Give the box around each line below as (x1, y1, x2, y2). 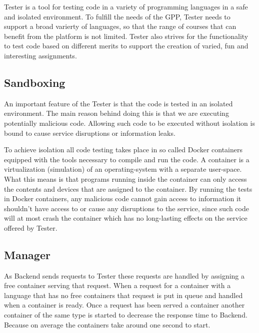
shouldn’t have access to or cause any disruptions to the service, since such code (4, 203, 249, 213)
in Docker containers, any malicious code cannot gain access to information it (4, 193, 241, 204)
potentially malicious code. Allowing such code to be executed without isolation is (4, 117, 255, 128)
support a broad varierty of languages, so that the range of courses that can (4, 21, 236, 31)
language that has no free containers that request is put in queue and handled (4, 290, 243, 300)
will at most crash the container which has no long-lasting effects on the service (4, 213, 247, 223)
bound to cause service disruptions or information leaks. (4, 127, 175, 138)
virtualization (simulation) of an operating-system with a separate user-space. (4, 164, 242, 174)
